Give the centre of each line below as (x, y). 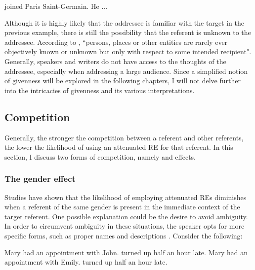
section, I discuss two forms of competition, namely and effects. (100, 156)
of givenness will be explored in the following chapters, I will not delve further (123, 81)
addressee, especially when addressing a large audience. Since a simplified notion (126, 71)
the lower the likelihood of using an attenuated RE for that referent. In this (119, 147)
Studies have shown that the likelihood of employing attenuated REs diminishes (126, 197)
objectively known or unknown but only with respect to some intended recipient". (128, 51)
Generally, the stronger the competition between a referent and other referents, (124, 137)
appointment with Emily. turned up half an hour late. (86, 262)
